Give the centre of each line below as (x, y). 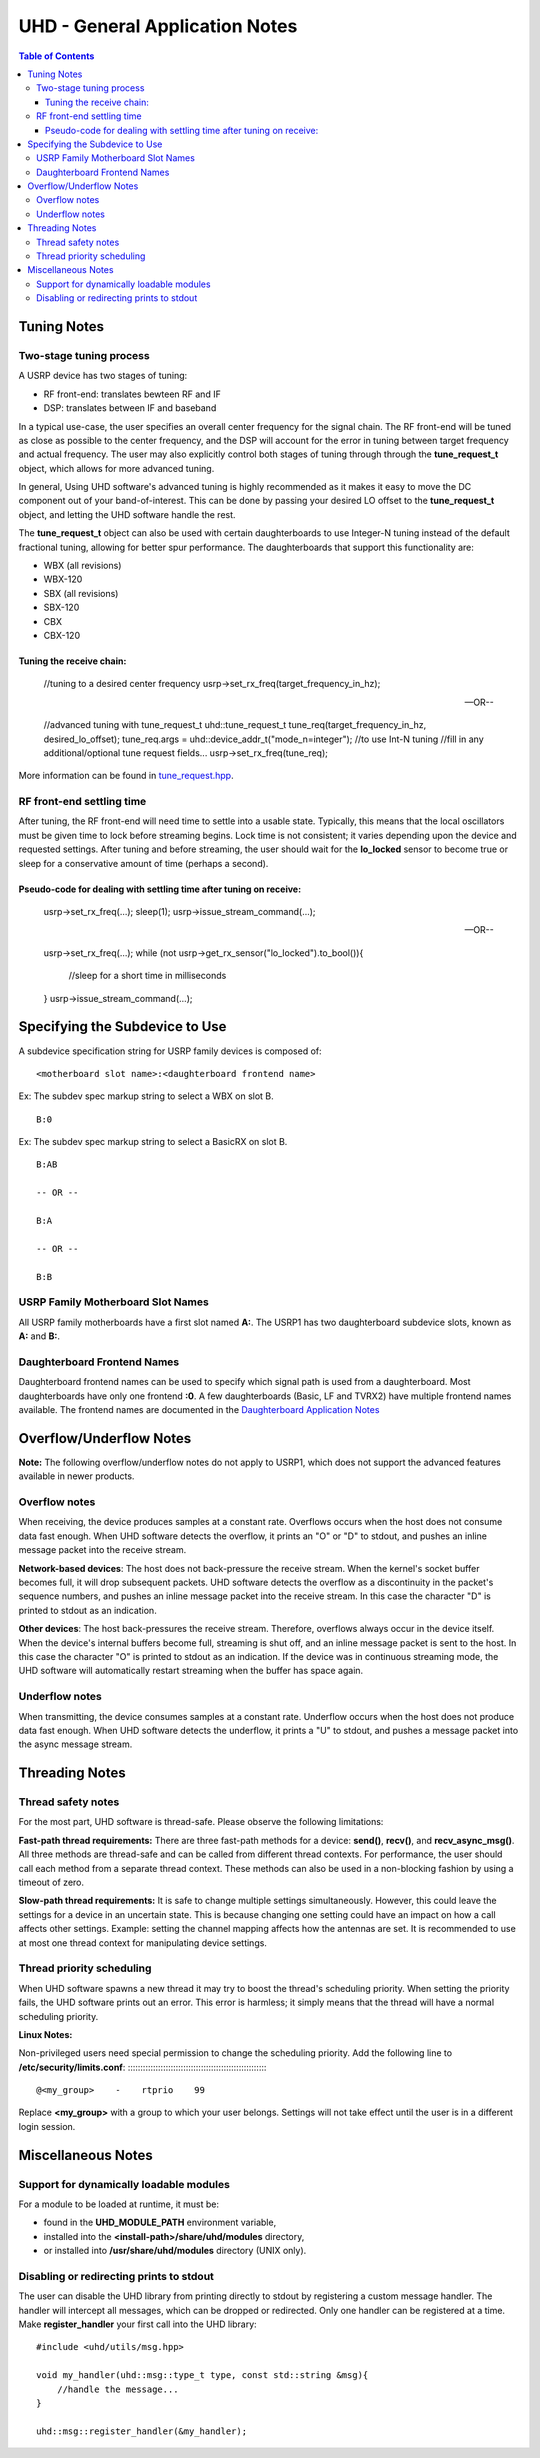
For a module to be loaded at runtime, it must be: (119, 2204)
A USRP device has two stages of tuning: (103, 376)
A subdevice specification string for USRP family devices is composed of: (170, 1051)
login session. (47, 2126)
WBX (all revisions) (82, 566)
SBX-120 (61, 607)
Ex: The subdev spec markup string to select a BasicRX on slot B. (153, 1142)
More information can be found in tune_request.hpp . (126, 776)
